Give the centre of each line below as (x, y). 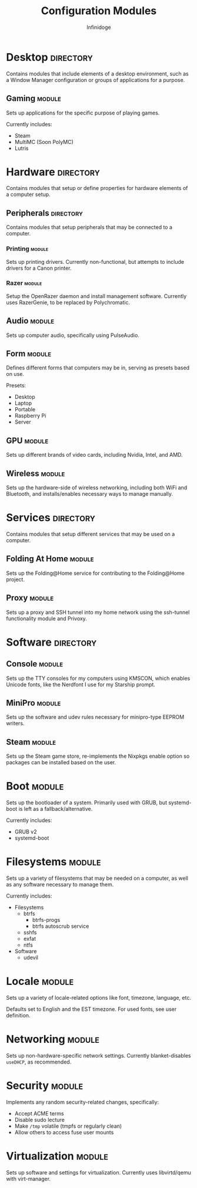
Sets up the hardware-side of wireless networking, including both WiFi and (97, 487)
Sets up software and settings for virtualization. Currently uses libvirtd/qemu (98, 1172)
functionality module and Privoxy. (46, 618)
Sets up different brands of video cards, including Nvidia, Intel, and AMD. (95, 455)
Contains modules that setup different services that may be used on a (91, 534)
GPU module (27, 441)
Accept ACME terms (39, 1113)
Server (23, 422)
